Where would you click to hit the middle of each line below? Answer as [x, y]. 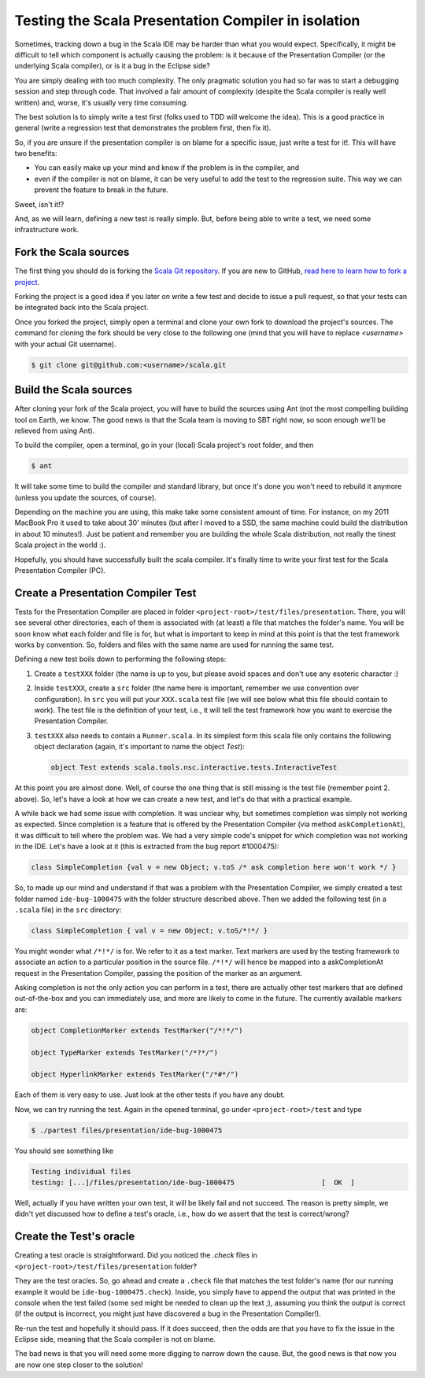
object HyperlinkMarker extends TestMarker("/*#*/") [135, 1075]
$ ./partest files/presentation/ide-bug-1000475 [127, 1130]
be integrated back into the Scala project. [81, 308]
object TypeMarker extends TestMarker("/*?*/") [124, 1052]
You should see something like [64, 1151]
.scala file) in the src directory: [68, 910]
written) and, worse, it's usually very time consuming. [102, 102]
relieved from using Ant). [55, 430]
